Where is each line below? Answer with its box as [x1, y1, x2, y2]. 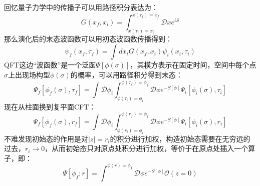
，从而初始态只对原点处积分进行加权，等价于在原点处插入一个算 [45, 143, 255, 153]
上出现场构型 [8, 69, 50, 80]
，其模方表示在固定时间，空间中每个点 [130, 59, 256, 70]
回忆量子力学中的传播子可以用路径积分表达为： [4, 2, 158, 12]
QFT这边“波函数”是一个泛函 [4, 59, 96, 70]
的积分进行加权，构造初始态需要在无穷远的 [110, 133, 250, 143]
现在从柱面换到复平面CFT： [4, 101, 96, 111]
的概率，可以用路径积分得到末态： [70, 69, 183, 80]
